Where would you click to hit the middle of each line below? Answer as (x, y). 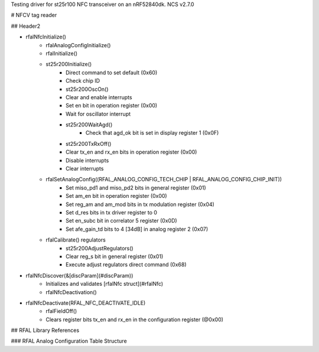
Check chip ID (83, 81)
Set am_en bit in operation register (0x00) (117, 196)
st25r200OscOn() (87, 89)
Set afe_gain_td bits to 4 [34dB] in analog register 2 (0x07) (137, 229)
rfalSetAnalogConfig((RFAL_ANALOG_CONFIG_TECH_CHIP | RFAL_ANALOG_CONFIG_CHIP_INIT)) (164, 180)
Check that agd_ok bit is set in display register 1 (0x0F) (152, 133)
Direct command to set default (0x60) (112, 72)
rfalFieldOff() (61, 311)
